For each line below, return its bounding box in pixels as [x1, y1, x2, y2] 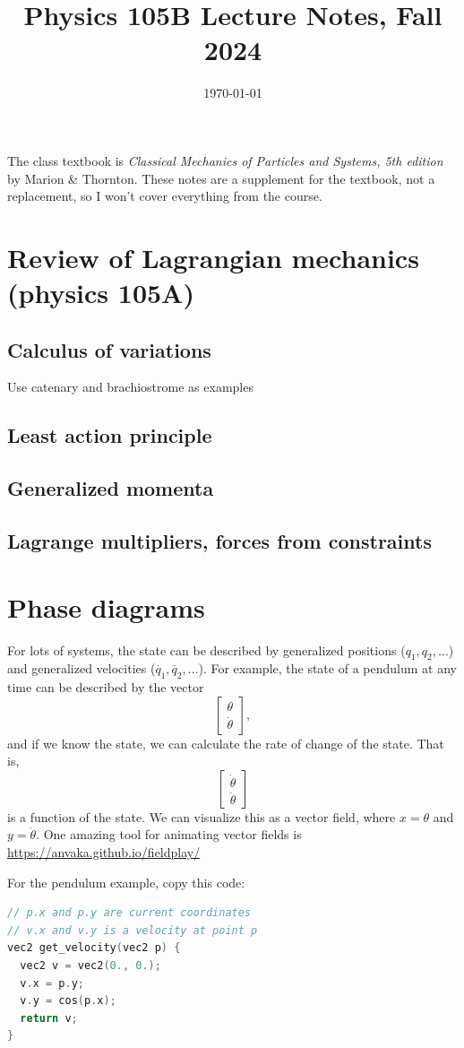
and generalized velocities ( [7, 659, 156, 678]
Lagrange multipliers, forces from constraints [7, 527, 432, 554]
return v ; [20, 1011, 78, 1025]
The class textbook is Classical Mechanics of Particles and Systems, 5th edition [7, 151, 443, 169]
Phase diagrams [7, 588, 205, 625]
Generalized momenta [7, 474, 214, 502]
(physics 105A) [7, 274, 194, 311]
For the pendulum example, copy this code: [7, 872, 245, 891]
